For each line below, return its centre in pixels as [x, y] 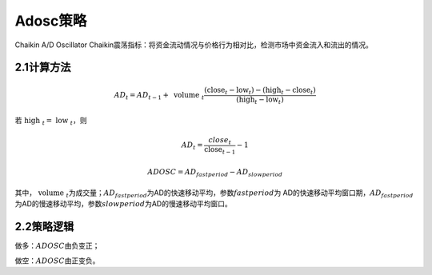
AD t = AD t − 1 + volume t [159, 96]
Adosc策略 [51, 21]
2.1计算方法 [43, 68]
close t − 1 [220, 150]
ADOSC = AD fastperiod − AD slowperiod [215, 173]
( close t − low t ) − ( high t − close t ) [260, 90]
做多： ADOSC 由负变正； [57, 246]
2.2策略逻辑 [44, 227]
